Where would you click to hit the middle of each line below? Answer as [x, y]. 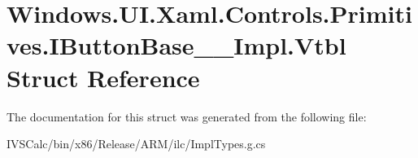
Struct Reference [103, 77]
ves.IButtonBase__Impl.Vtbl [176, 45]
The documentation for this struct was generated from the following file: [187, 116]
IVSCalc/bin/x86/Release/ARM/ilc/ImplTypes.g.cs [136, 144]
